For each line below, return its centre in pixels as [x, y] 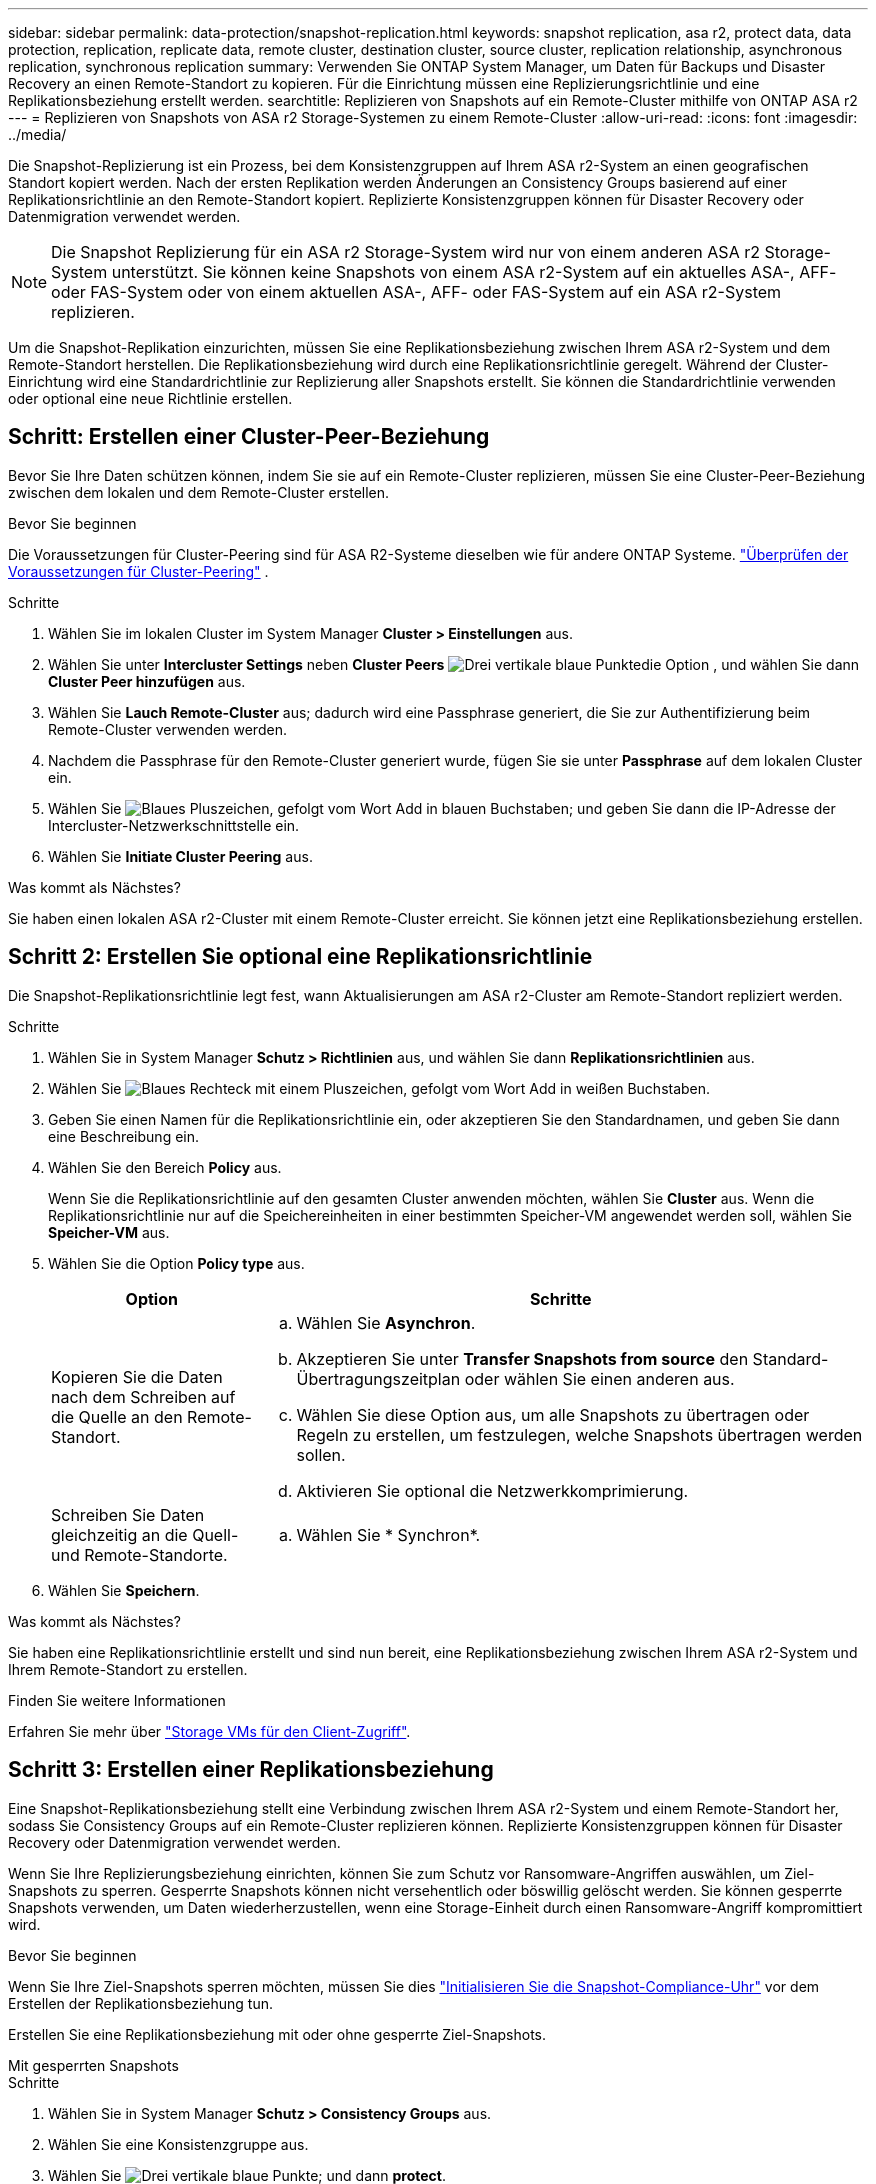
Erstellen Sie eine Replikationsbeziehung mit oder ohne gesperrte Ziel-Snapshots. [277, 2034]
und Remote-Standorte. [139, 1554]
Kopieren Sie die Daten [137, 1376]
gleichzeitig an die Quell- [145, 1534]
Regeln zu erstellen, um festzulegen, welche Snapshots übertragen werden [579, 1434]
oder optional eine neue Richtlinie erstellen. [150, 398]
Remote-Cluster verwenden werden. [167, 729]
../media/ [37, 134]
